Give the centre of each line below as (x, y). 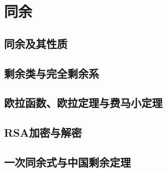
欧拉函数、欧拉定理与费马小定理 (83, 103)
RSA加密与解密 (43, 132)
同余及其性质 (36, 43)
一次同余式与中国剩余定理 (67, 162)
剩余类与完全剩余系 (52, 73)
